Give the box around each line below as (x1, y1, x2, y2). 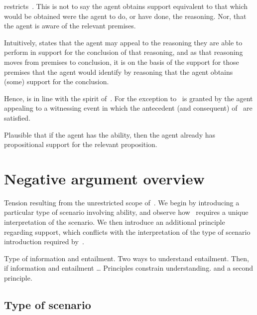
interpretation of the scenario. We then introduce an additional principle (4, 217, 225, 227)
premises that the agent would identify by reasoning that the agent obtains (4, 66, 233, 77)
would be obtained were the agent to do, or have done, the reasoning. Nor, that (4, 10, 247, 21)
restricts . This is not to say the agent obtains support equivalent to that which (4, 1, 248, 11)
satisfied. (4, 112, 31, 123)
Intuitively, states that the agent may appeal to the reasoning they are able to (4, 37, 243, 47)
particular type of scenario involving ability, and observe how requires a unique (4, 207, 249, 217)
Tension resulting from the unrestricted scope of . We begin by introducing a (4, 197, 240, 207)
